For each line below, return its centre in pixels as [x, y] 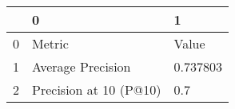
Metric [50, 43]
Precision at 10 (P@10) [97, 90]
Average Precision [82, 66]
